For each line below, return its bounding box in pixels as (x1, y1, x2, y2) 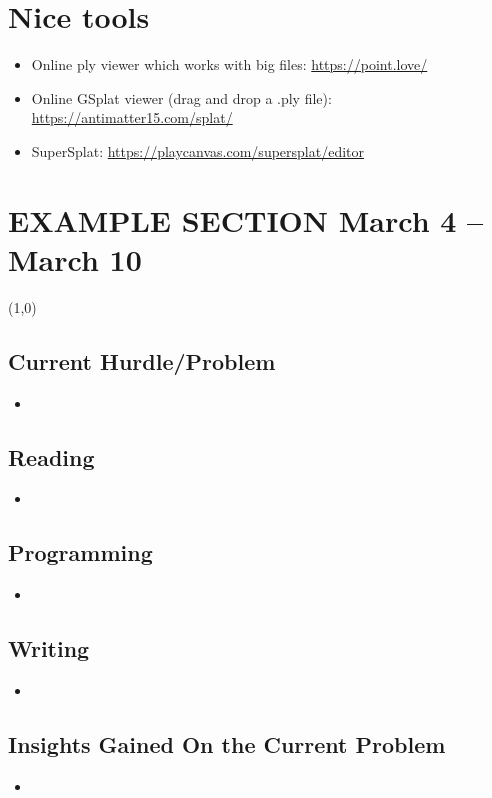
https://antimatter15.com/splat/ (31, 107, 233, 128)
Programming (8, 537, 153, 568)
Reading (8, 441, 95, 472)
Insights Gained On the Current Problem (8, 728, 446, 759)
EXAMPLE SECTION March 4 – (8, 199, 484, 240)
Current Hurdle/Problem (8, 345, 276, 376)
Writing (8, 633, 90, 664)
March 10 (8, 238, 142, 279)
